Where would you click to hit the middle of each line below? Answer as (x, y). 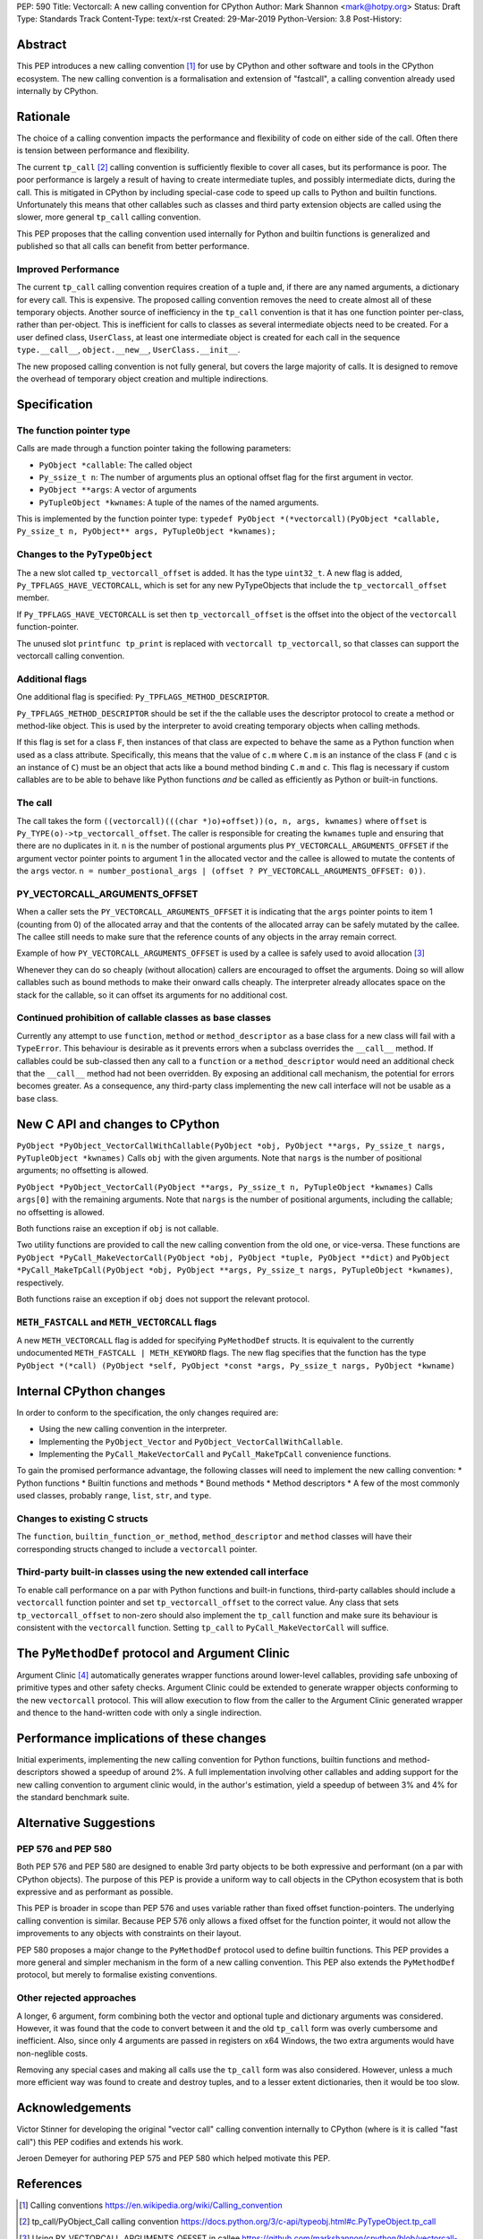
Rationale (43, 116)
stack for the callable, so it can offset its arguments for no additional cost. (152, 995)
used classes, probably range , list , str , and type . (114, 1496)
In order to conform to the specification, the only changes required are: (148, 1412)
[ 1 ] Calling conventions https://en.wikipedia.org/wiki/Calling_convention (151, 2205)
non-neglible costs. (52, 2053)
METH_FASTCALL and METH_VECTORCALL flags (117, 1322)
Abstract (42, 45)
